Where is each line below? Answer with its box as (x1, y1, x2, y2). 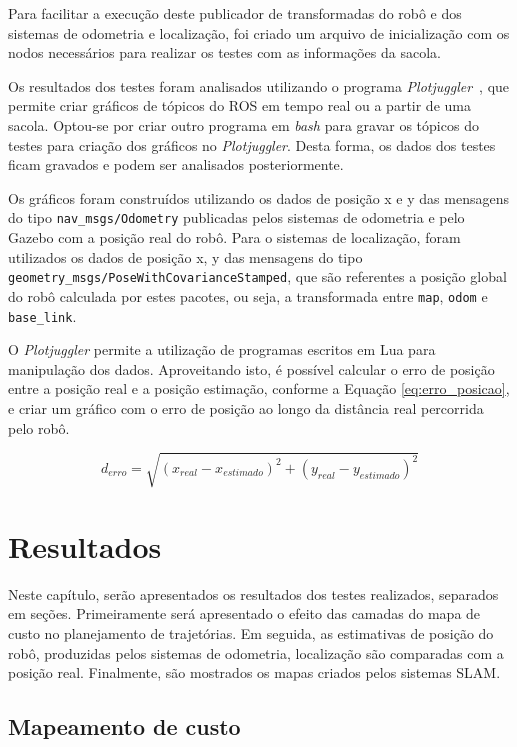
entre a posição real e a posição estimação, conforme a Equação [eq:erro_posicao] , (8, 378, 510, 399)
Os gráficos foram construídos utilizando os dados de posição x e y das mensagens (8, 187, 509, 208)
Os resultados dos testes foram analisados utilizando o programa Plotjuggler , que (8, 75, 510, 96)
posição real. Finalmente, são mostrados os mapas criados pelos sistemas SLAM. (8, 662, 501, 683)
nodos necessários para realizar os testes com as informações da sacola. (8, 42, 441, 63)
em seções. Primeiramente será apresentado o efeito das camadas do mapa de (8, 603, 481, 624)
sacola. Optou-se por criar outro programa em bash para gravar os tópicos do (8, 114, 479, 135)
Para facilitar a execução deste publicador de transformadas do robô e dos (8, 3, 462, 23)
